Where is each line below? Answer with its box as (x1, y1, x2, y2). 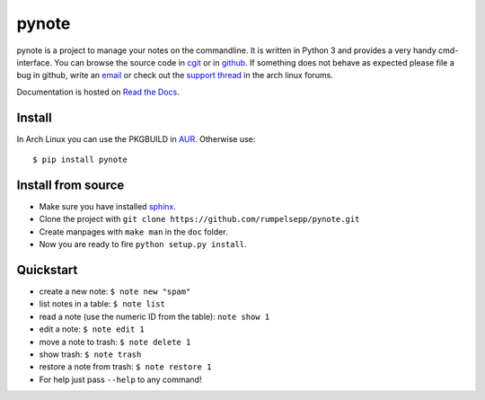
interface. (16, 57, 53, 67)
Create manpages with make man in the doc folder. (39, 226, 228, 237)
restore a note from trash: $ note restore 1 (39, 361, 212, 372)
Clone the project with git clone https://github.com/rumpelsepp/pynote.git (39, 214, 360, 225)
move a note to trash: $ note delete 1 (39, 336, 191, 347)
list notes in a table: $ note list (39, 298, 166, 309)
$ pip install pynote (32, 155, 128, 165)
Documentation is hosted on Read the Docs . (16, 86, 180, 97)
